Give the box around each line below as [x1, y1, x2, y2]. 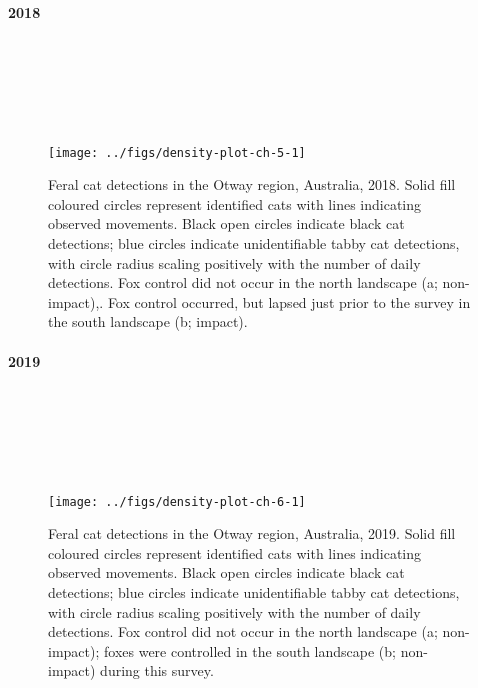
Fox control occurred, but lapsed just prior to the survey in [107, 291, 471, 312]
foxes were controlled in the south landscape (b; [103, 640, 396, 661]
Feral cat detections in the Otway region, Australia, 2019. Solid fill [48, 523, 456, 544]
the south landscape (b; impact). [48, 311, 248, 332]
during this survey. [100, 660, 214, 681]
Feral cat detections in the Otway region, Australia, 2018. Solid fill [48, 174, 456, 195]
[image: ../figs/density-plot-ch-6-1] [48, 494, 306, 509]
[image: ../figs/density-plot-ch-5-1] [48, 145, 306, 160]
